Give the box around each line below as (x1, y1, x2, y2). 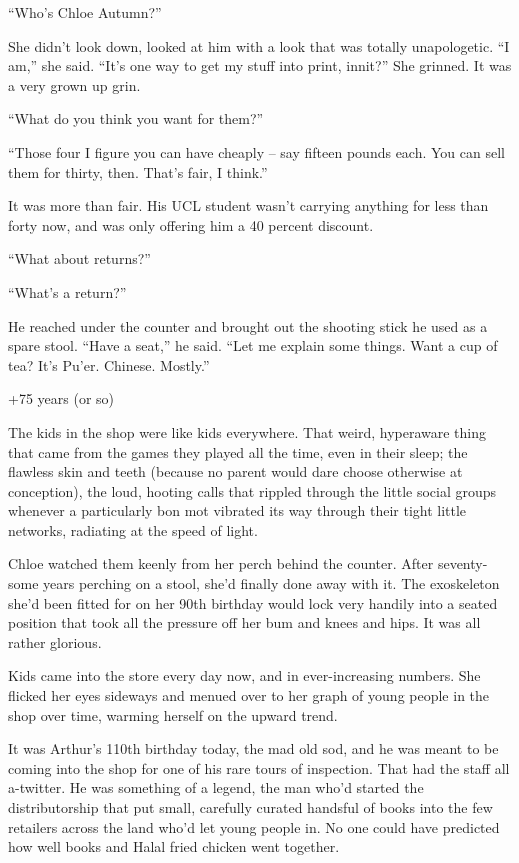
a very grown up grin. (8, 74, 141, 95)
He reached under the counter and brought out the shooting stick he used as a (8, 315, 488, 336)
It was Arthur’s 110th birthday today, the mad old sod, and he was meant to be (8, 738, 499, 759)
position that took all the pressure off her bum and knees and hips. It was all (8, 612, 481, 633)
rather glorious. (8, 631, 102, 652)
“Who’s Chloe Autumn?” (8, 2, 162, 22)
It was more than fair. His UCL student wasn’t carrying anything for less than (8, 195, 489, 216)
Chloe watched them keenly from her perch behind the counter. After (8, 553, 434, 574)
